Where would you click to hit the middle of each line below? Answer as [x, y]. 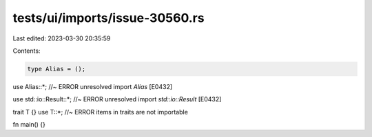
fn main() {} [29, 125]
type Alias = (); [56, 69]
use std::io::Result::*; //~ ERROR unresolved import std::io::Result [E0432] [117, 99]
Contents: [27, 51]
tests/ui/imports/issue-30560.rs [108, 18]
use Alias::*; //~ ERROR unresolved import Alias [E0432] [93, 86]
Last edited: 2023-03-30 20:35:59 [62, 38]
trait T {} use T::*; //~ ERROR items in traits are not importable [101, 112]
